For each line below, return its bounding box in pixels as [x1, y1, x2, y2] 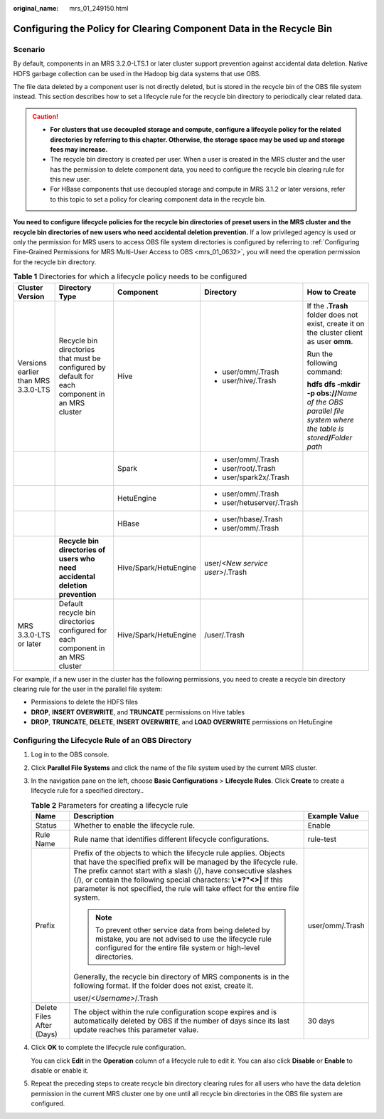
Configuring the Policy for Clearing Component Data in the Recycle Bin [13, 22, 333, 35]
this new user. [50, 175, 92, 184]
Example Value [307, 811, 359, 821]
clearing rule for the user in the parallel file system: [13, 685, 163, 693]
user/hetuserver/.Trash [221, 497, 299, 507]
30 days [307, 1016, 336, 1026]
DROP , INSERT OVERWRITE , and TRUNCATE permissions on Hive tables [31, 707, 245, 716]
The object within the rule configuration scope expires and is [73, 1007, 277, 1017]
